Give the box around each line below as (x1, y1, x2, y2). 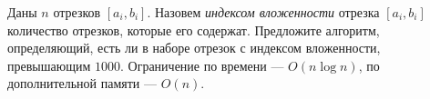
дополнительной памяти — (7, 74, 158, 93)
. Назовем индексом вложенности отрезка (147, 3, 380, 21)
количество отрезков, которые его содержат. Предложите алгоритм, (7, 20, 380, 39)
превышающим (7, 55, 91, 74)
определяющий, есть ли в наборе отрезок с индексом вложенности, (7, 38, 381, 57)
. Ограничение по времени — (119, 55, 284, 74)
